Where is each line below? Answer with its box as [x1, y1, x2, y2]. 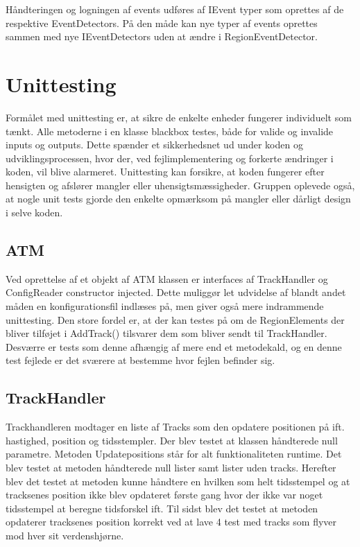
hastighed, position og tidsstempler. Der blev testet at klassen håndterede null [6, 433, 338, 447]
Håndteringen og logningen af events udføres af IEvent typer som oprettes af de [6, 2, 344, 16]
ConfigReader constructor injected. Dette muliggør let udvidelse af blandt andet [6, 285, 346, 299]
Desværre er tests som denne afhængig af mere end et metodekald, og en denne [6, 339, 342, 354]
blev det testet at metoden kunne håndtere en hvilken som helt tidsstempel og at [6, 474, 350, 488]
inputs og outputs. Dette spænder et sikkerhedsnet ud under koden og [6, 137, 303, 152]
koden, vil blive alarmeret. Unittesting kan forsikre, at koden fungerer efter [6, 164, 325, 179]
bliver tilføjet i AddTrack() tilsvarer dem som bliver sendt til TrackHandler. [6, 326, 327, 340]
